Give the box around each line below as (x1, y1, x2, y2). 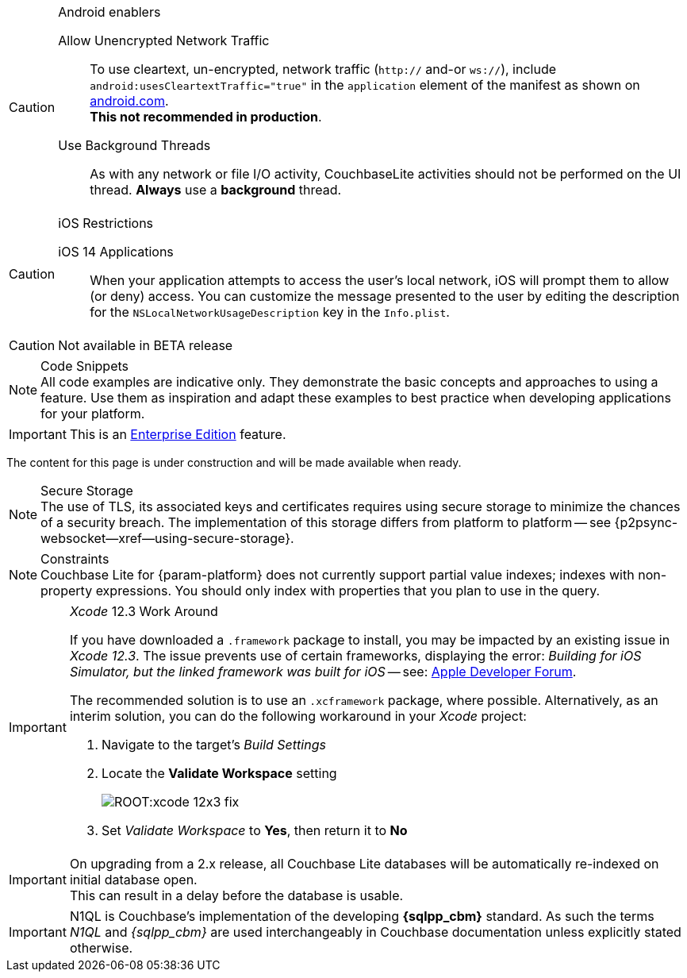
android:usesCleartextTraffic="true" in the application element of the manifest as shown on (90, 77, 640, 93)
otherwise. (69, 940, 133, 956)
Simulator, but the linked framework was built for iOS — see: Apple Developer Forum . (69, 664, 577, 680)
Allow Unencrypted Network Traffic (58, 33, 270, 48)
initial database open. (69, 872, 198, 888)
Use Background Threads (58, 137, 211, 153)
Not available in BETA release (58, 337, 233, 353)
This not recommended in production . (90, 109, 322, 125)
